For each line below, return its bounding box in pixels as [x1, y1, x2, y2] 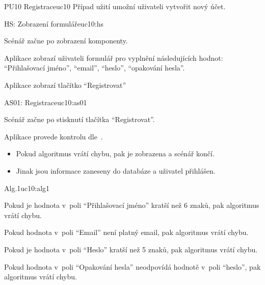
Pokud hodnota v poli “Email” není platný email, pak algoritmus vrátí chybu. [4, 227, 249, 237]
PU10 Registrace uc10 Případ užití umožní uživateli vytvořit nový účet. [4, 1, 226, 11]
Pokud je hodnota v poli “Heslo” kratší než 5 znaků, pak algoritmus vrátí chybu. [4, 244, 258, 254]
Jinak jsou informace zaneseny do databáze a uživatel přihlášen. [16, 165, 216, 176]
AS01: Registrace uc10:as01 [4, 97, 87, 107]
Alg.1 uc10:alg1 [4, 182, 50, 193]
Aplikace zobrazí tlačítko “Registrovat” [4, 79, 126, 90]
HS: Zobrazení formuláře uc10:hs [4, 18, 104, 29]
